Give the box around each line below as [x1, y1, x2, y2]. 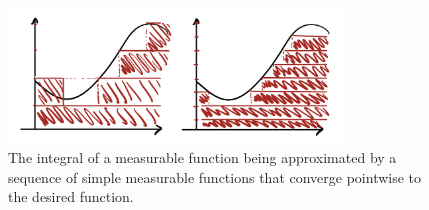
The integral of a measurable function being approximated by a [8, 147, 397, 168]
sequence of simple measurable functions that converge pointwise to [8, 166, 422, 187]
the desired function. [8, 186, 134, 207]
